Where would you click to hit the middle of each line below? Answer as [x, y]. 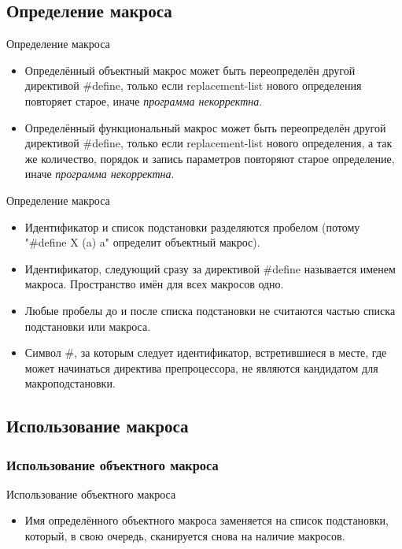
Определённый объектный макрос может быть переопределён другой [190, 70]
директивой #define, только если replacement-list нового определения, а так [208, 143]
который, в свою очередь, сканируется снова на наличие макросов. [185, 536]
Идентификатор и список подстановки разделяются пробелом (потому [192, 226]
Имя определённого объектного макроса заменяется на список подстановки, [207, 520]
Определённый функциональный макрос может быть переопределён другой [205, 127]
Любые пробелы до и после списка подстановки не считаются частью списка [210, 310]
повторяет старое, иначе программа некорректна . [144, 100]
